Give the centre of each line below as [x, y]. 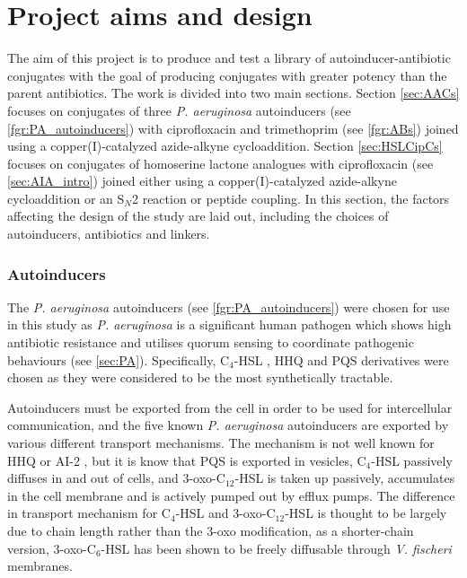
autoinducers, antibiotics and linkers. [109, 234]
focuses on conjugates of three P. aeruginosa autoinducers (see [179, 110]
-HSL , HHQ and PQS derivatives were [341, 359]
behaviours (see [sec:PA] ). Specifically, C [119, 359]
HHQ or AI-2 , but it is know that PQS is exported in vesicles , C [187, 460]
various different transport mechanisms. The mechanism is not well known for [221, 443]
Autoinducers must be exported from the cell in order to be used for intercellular [230, 407]
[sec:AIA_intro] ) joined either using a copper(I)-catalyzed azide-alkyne [202, 181]
